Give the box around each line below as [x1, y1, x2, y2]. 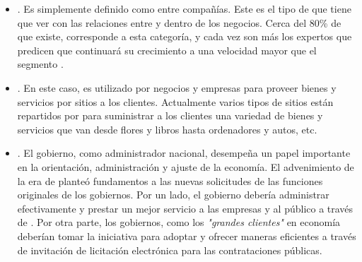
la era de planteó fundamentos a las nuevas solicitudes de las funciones [17, 173, 323, 188]
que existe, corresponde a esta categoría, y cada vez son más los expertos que [17, 29, 352, 44]
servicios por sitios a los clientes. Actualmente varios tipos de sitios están [17, 94, 334, 109]
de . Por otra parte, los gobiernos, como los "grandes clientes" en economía [17, 215, 341, 230]
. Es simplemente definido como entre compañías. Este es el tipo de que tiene [17, 1, 351, 16]
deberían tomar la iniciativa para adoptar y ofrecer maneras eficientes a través [17, 228, 356, 243]
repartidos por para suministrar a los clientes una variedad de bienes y [17, 108, 323, 123]
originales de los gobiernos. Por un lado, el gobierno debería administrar [17, 187, 329, 202]
